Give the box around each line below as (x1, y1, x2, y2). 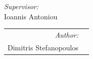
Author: (55, 29, 79, 40)
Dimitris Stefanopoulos (8, 42, 79, 52)
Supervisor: (4, 1, 38, 11)
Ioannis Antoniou (4, 11, 58, 21)
